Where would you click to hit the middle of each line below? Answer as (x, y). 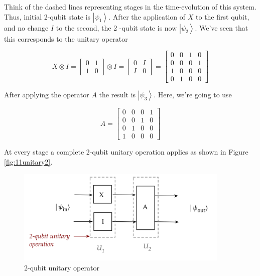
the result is (117, 95)
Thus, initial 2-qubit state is (47, 16)
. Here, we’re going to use (193, 95)
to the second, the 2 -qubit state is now (116, 27)
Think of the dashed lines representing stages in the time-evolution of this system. (130, 7)
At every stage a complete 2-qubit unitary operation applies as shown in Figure (126, 152)
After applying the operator (47, 95)
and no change (26, 27)
